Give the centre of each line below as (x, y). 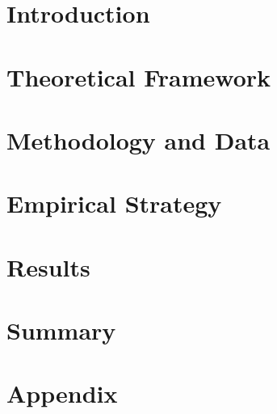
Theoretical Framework (139, 76)
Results (48, 266)
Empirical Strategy (114, 203)
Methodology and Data (138, 139)
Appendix (62, 393)
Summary (61, 330)
